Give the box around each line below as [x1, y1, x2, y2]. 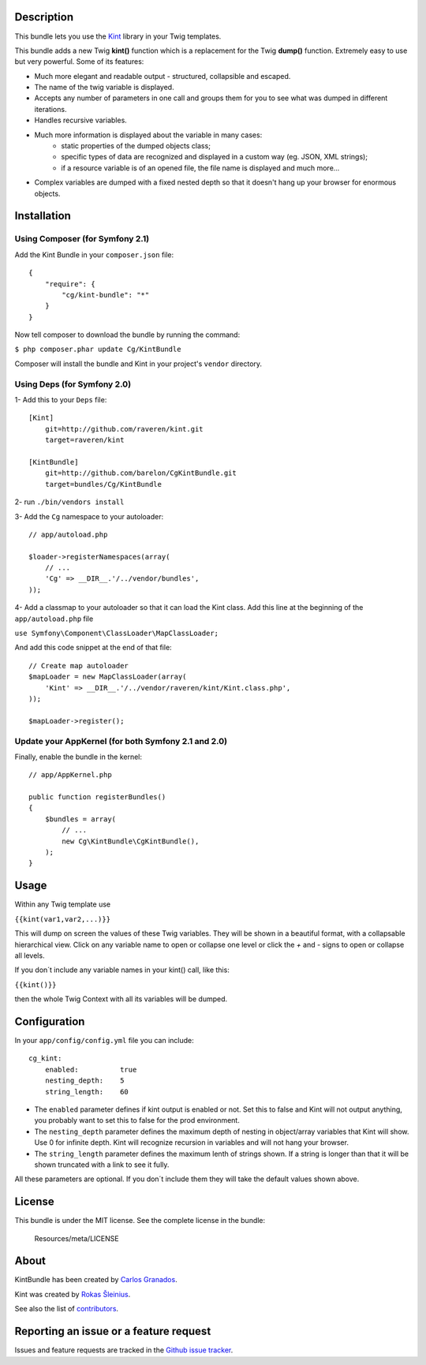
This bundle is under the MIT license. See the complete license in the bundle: [14, 1216, 266, 1225]
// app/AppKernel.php [28, 770, 112, 780]
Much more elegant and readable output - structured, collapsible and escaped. [34, 71, 291, 80]
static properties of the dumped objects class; [61, 141, 211, 151]
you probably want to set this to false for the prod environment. [34, 1116, 240, 1125]
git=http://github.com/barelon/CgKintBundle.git [44, 469, 237, 477]
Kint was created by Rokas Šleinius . [14, 1289, 131, 1299]
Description [14, 10, 74, 24]
